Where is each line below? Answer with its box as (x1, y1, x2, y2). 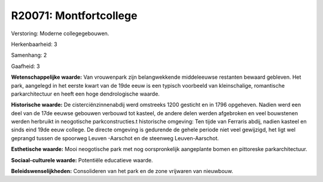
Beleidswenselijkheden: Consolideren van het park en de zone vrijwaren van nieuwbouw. (11, 168, 233, 175)
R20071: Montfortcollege (11, 9, 138, 22)
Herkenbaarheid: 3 (11, 41, 57, 48)
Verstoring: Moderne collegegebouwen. (11, 30, 109, 37)
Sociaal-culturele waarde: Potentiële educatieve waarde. (11, 156, 153, 164)
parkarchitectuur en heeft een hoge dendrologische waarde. (11, 90, 160, 97)
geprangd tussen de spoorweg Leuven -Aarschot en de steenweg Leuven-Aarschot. (11, 134, 220, 141)
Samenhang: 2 (11, 51, 47, 59)
